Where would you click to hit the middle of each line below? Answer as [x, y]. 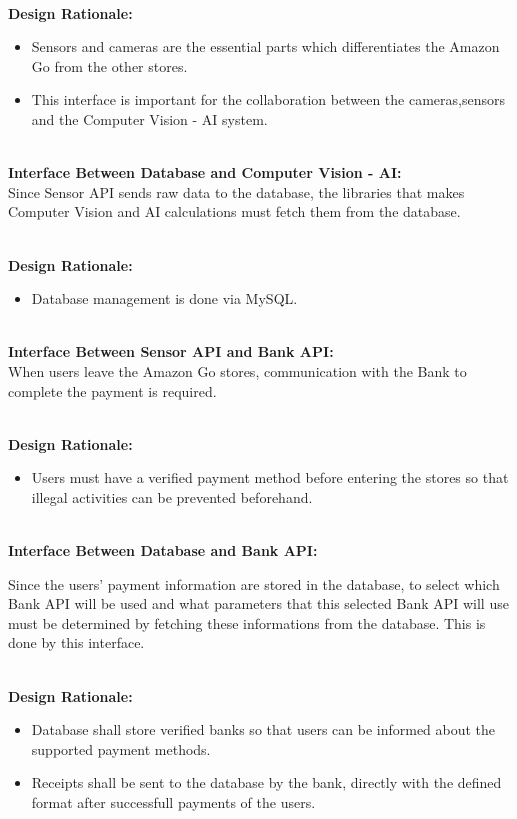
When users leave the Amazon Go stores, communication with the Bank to [237, 370]
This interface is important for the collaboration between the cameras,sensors [268, 99]
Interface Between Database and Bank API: [163, 550]
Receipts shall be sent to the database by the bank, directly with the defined [266, 782]
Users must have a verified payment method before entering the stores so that [270, 477]
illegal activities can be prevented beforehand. [172, 496]
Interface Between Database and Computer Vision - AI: [205, 172]
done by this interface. [76, 642]
